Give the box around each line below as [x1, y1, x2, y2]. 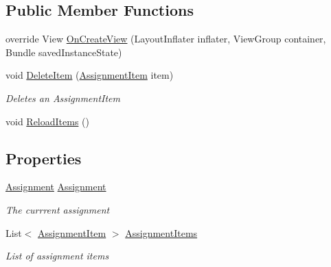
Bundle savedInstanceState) [5, 44, 122, 59]
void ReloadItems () [5, 114, 89, 128]
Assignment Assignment [5, 179, 106, 194]
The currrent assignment [5, 202, 110, 216]
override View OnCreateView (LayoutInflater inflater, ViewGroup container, [5, 31, 326, 46]
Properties [5, 147, 82, 168]
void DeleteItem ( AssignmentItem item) [5, 68, 174, 82]
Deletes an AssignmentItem [5, 90, 120, 105]
